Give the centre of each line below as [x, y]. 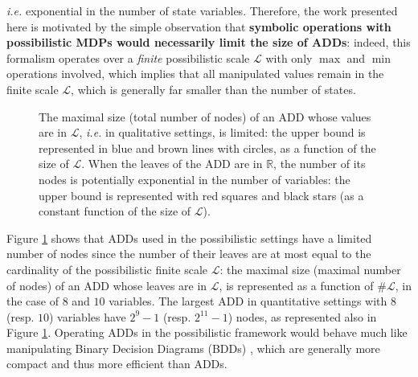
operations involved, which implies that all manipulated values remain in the [195, 74]
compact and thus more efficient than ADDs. [117, 364]
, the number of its [320, 164]
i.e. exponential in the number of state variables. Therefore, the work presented [202, 10]
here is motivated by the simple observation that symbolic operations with [199, 26]
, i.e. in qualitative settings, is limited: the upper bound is [222, 132]
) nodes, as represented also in [302, 316]
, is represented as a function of [296, 285]
